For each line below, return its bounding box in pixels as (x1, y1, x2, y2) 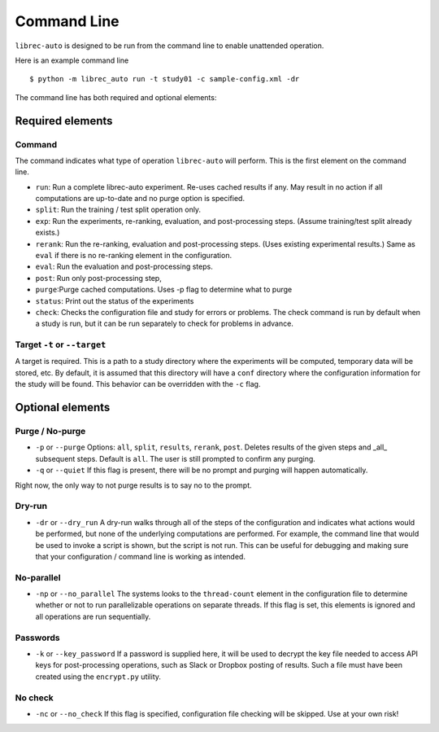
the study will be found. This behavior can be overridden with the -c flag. (15, 379, 261, 389)
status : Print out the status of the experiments (35, 296, 194, 305)
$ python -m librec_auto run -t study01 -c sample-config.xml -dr (29, 74, 300, 84)
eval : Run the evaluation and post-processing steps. (35, 261, 213, 272)
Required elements (15, 114, 113, 128)
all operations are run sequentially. (35, 611, 151, 621)
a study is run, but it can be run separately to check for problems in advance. (35, 318, 294, 329)
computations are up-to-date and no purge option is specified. (35, 194, 246, 204)
